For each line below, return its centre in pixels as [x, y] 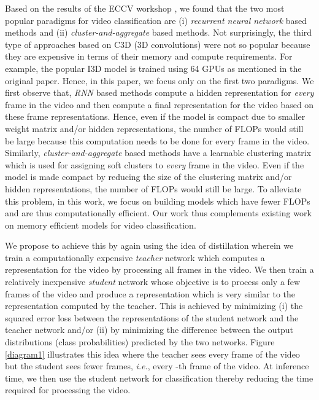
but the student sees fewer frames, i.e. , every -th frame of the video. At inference [157, 366]
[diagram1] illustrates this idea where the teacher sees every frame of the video [152, 354]
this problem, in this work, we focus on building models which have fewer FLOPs [158, 201]
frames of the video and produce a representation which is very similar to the [150, 293]
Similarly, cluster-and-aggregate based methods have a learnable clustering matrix [158, 153]
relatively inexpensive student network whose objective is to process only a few [153, 282]
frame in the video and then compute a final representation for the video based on [159, 104]
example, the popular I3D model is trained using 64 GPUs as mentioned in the [153, 68]
